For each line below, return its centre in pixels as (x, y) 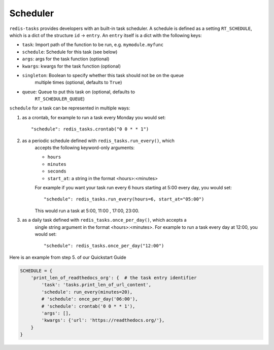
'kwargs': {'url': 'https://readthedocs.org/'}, (103, 320)
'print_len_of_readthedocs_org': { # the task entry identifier (114, 278)
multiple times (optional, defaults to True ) (78, 82)
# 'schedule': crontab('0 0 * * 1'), (88, 306)
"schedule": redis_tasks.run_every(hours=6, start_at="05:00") (124, 199)
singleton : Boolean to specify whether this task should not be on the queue (103, 75)
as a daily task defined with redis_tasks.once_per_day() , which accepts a (105, 220)
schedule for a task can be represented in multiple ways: (70, 108)
